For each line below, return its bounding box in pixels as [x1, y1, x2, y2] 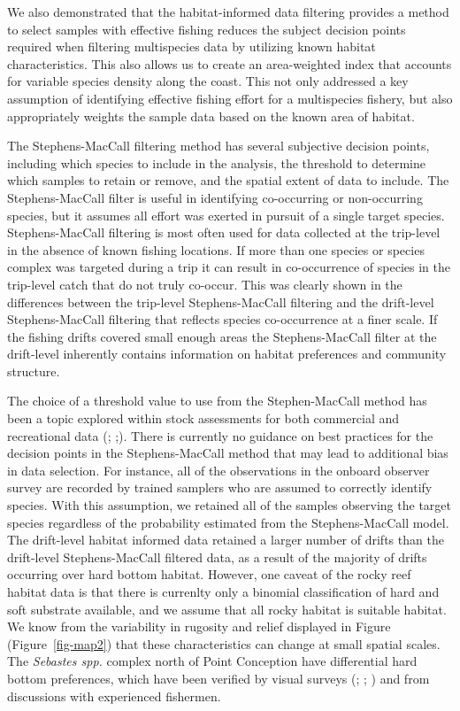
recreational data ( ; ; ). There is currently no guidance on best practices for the [7, 426, 433, 444]
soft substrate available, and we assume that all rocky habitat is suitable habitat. [7, 599, 447, 618]
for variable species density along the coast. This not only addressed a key [7, 72, 409, 90]
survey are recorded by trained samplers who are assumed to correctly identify [7, 478, 433, 497]
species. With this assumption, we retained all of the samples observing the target [7, 496, 451, 514]
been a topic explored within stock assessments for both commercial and [7, 409, 400, 428]
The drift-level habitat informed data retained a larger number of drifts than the [7, 530, 444, 549]
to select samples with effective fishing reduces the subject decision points [7, 19, 406, 38]
